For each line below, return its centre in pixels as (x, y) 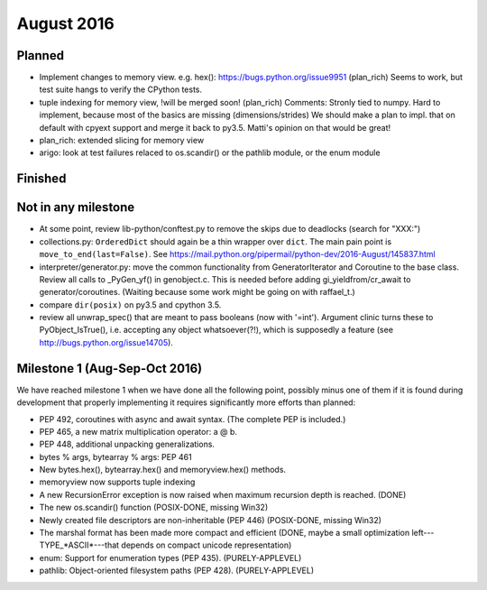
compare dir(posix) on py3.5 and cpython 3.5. (130, 304)
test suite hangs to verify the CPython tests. (121, 89)
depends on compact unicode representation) (207, 545)
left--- (423, 533)
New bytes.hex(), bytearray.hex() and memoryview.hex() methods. (163, 470)
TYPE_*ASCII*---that (79, 545)
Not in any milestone (76, 207)
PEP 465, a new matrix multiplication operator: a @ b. (138, 431)
